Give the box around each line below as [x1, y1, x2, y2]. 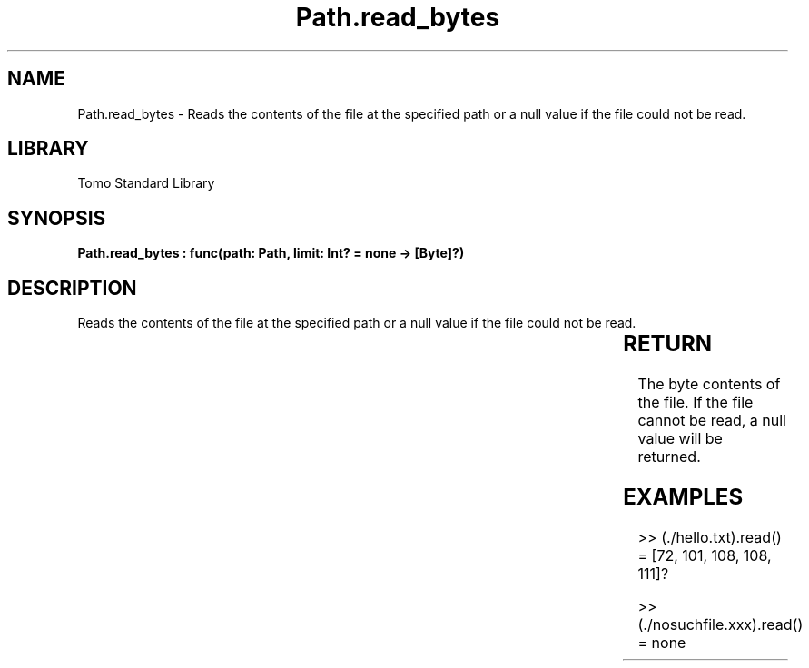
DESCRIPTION [7, 276, 137, 300]
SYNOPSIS [7, 206, 106, 230]
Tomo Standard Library [77, 175, 215, 192]
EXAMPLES [623, 483, 744, 510]
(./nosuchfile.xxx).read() [637, 614, 804, 634]
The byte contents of [637, 375, 781, 394]
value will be [637, 429, 723, 448]
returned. [637, 447, 701, 467]
